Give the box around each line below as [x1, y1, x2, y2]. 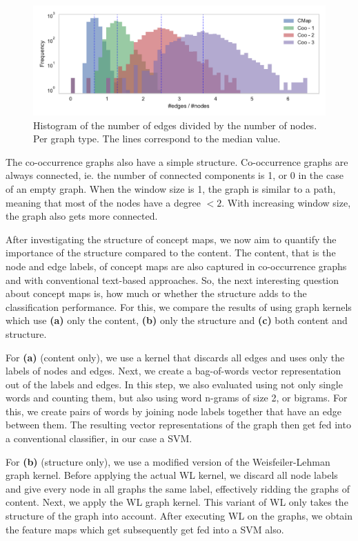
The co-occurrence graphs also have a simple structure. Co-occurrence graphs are [6, 154, 348, 169]
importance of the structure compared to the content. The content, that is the [6, 245, 336, 260]
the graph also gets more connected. [6, 209, 158, 223]
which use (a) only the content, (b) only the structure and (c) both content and [6, 313, 348, 328]
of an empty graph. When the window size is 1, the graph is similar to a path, [6, 181, 336, 196]
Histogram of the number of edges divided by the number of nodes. [33, 117, 317, 132]
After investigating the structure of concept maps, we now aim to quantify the [6, 231, 337, 246]
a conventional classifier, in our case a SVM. [6, 431, 192, 446]
